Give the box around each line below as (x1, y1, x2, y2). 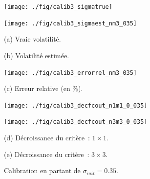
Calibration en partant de (4, 165, 81, 176)
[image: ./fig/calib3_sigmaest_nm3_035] (4, 20, 137, 27)
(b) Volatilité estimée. (4, 50, 69, 60)
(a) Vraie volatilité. (4, 34, 61, 44)
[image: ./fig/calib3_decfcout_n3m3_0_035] (4, 118, 148, 126)
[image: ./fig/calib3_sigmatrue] (4, 3, 112, 10)
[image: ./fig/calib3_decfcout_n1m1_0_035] (4, 102, 148, 109)
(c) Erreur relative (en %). (4, 83, 83, 93)
